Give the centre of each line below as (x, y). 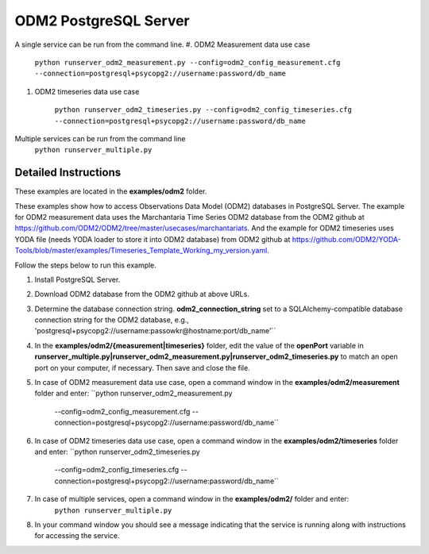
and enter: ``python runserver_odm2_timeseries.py (117, 452)
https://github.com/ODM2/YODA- (346, 239)
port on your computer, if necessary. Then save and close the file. (142, 367)
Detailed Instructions (68, 173)
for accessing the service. (77, 536)
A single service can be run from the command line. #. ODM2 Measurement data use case (162, 44)
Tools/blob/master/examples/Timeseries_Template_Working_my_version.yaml (141, 251)
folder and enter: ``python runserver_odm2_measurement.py (133, 394)
